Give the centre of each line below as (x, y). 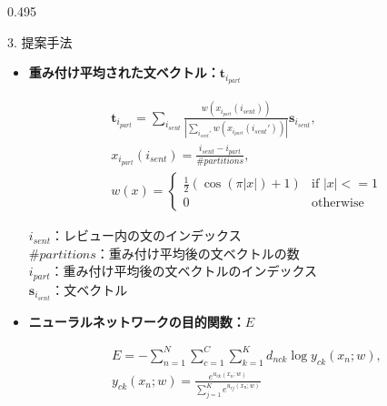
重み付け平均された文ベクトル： (124, 72)
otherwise (338, 203)
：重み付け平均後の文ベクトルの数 (198, 253)
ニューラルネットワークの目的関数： (137, 321)
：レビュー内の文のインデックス (146, 235)
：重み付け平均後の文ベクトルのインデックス (184, 271)
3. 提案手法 (40, 41)
